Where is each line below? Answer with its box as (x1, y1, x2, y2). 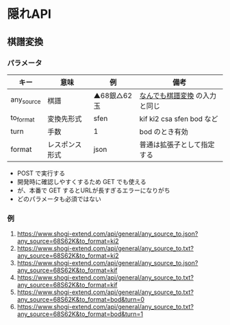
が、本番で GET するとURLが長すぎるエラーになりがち (16, 186, 170, 194)
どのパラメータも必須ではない (16, 194, 101, 203)
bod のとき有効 (139, 126, 188, 136)
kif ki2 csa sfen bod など (139, 114, 218, 124)
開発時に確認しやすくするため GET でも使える (16, 177, 147, 186)
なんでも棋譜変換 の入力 (139, 91, 217, 100)
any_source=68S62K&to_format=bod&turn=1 (16, 310, 144, 318)
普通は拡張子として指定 (139, 139, 215, 149)
